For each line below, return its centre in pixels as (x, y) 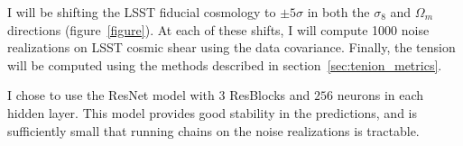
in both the (338, 12)
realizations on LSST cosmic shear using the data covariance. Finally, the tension (231, 47)
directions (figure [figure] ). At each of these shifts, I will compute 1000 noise (218, 29)
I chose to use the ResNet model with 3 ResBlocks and (159, 95)
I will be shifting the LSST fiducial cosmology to (142, 12)
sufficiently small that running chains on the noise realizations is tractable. (213, 130)
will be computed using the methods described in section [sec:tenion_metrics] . (225, 64)
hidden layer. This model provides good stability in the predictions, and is (212, 112)
